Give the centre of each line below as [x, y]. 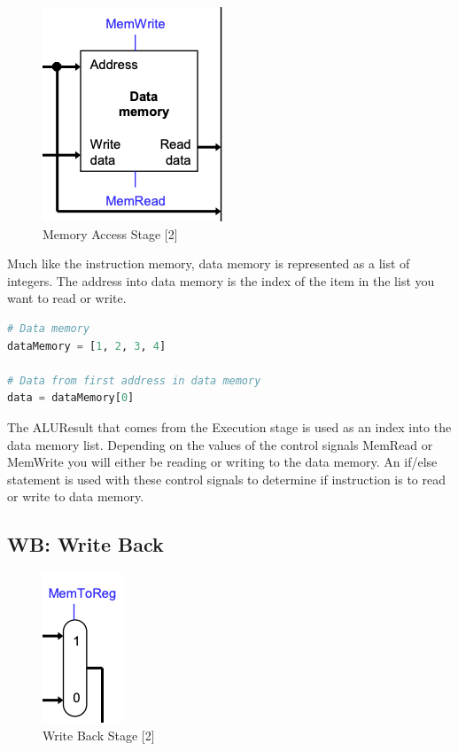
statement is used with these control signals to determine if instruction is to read [227, 479]
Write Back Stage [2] [99, 735]
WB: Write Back [85, 544]
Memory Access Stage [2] [110, 233]
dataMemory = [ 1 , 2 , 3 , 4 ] [87, 346]
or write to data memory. [76, 496]
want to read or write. [67, 298]
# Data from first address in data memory [134, 380]
